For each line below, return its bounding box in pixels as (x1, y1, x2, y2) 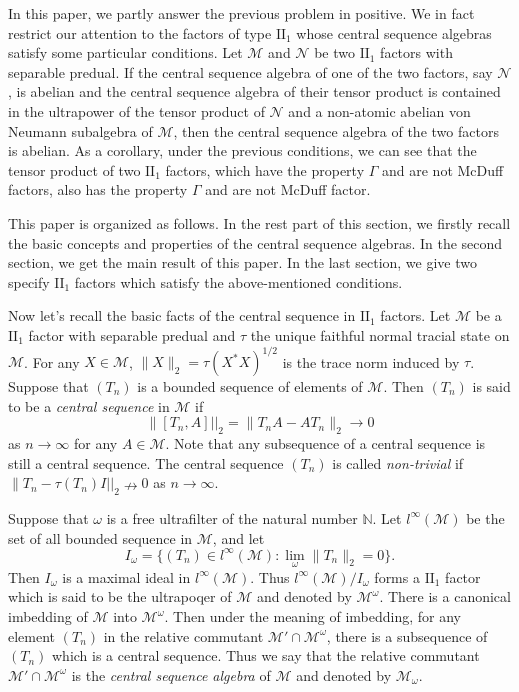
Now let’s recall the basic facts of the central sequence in (8, 305, 356, 326)
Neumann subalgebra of (8, 120, 153, 141)
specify (8, 271, 50, 292)
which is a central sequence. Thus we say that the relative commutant (51, 645, 480, 666)
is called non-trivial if (332, 452, 464, 473)
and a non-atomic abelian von (288, 100, 471, 121)
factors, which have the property (165, 159, 365, 180)
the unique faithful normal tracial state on (250, 324, 510, 345)
